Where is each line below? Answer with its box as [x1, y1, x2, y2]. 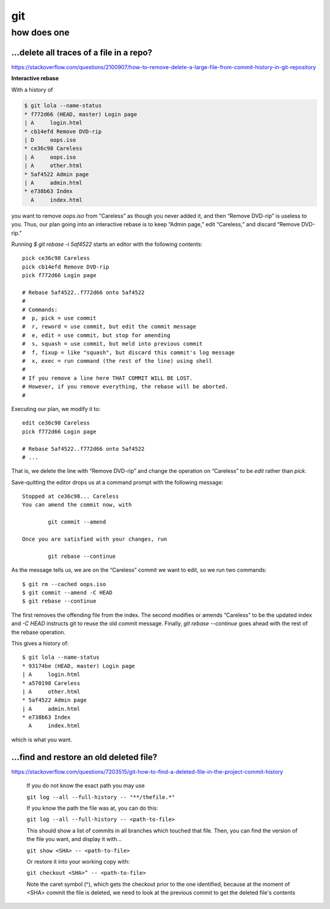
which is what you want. [11, 736, 73, 743]
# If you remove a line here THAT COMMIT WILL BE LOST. [22, 374, 193, 382]
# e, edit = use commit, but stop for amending [22, 332, 170, 339]
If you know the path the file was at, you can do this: [26, 804, 158, 812]
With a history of [11, 86, 53, 93]
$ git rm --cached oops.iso [22, 581, 106, 587]
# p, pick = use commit [22, 315, 97, 322]
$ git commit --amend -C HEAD [22, 589, 113, 596]
